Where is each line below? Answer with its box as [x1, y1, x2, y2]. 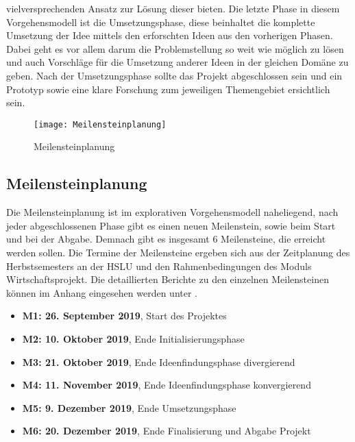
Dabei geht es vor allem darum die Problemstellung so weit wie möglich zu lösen [6, 41, 344, 56]
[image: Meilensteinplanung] [34, 119, 167, 130]
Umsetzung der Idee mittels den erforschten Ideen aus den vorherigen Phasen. [6, 28, 333, 42]
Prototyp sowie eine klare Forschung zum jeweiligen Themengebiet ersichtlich [6, 82, 330, 96]
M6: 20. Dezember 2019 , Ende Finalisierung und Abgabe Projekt [22, 423, 311, 438]
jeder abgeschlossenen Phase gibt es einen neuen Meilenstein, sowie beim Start [6, 218, 336, 232]
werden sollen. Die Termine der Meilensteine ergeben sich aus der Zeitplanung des [6, 245, 350, 259]
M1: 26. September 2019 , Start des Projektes [22, 308, 227, 323]
